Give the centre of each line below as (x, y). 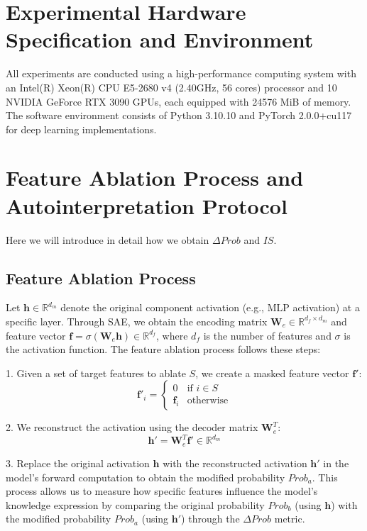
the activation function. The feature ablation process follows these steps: (163, 349)
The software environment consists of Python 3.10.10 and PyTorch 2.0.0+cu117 (179, 115)
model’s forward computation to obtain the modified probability (146, 477)
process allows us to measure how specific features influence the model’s (162, 491)
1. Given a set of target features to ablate (96, 373)
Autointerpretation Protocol (147, 205)
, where (172, 335)
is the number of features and (267, 335)
